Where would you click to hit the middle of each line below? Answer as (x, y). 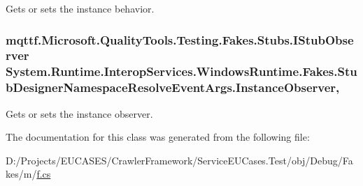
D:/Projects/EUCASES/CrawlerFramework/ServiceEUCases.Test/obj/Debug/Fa (179, 160)
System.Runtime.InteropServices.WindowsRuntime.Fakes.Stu (181, 71)
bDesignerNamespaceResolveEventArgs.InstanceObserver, (173, 87)
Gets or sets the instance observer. (79, 113)
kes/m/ (21, 174)
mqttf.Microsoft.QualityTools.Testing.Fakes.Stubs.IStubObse (180, 39)
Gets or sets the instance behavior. (80, 8)
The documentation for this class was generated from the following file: (158, 137)
